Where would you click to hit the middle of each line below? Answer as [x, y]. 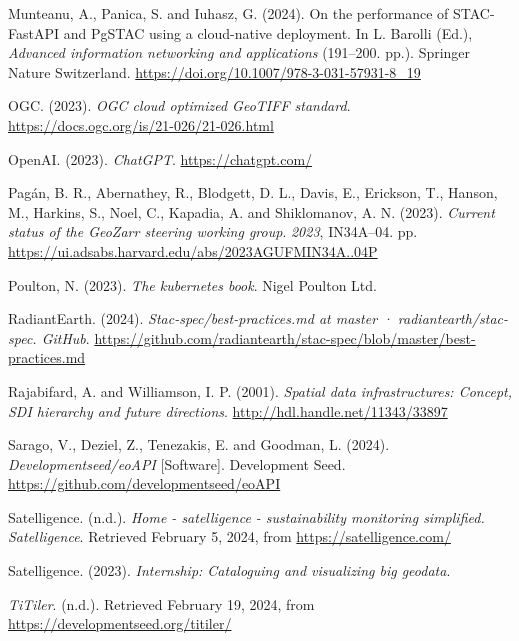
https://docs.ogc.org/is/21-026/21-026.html [141, 124]
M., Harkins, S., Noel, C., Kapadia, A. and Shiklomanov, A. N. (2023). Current [251, 211]
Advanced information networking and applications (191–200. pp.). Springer [239, 52]
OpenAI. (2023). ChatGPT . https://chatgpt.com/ [160, 158]
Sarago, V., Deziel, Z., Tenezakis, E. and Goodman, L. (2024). [199, 444]
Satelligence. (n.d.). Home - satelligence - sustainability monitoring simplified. [246, 516]
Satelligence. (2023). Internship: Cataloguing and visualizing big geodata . [229, 570]
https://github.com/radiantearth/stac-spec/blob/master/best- [285, 337]
